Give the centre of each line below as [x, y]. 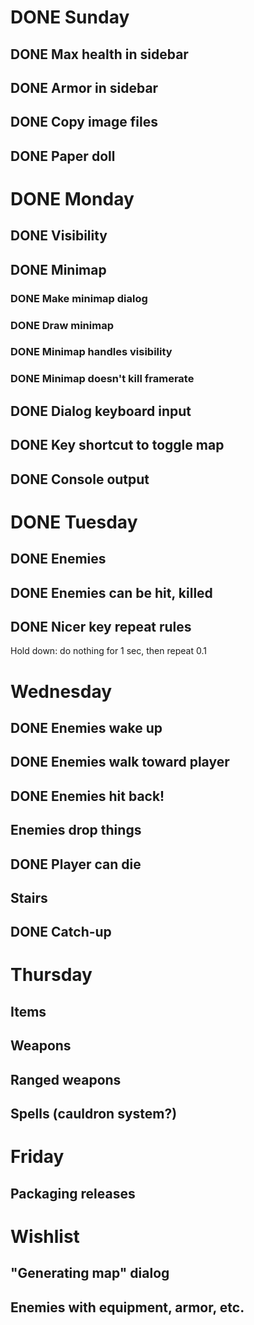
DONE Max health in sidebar [99, 54]
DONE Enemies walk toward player [120, 762]
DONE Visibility [59, 236]
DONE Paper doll [63, 156]
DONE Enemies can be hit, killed [111, 592]
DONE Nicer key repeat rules [101, 626]
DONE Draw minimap [62, 325]
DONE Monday [72, 198]
